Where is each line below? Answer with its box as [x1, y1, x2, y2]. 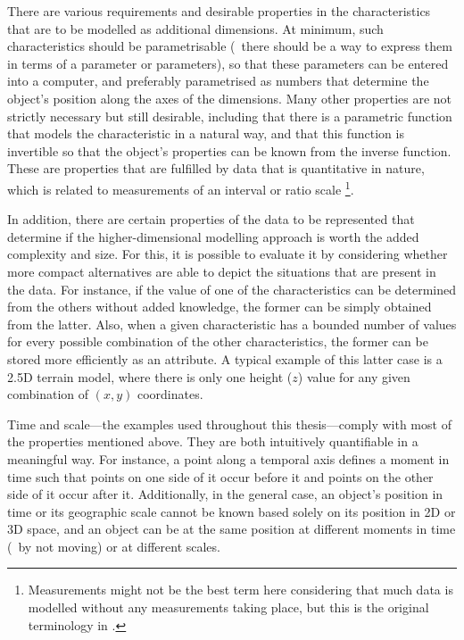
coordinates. [137, 385, 203, 403]
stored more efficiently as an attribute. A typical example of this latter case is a [7, 349, 443, 368]
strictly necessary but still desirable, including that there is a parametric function [7, 106, 452, 125]
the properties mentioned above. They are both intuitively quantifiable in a [7, 432, 418, 451]
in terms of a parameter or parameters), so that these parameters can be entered [7, 54, 449, 72]
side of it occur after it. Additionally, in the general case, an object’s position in [7, 485, 443, 503]
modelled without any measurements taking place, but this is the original [28, 598, 429, 617]
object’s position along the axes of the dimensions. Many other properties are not [7, 88, 452, 107]
